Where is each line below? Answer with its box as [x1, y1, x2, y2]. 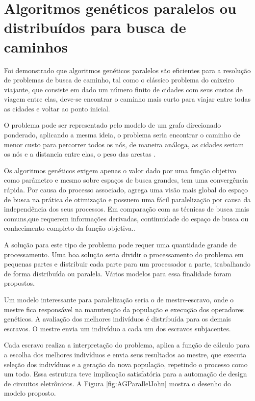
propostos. [4, 278, 35, 288]
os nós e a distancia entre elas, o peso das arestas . [4, 149, 156, 159]
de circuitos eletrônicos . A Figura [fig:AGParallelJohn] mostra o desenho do [4, 378, 231, 388]
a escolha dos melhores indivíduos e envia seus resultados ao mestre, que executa [4, 349, 247, 359]
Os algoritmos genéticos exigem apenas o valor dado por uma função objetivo [4, 165, 236, 175]
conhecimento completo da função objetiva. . [4, 223, 135, 233]
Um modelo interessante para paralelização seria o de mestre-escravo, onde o [4, 294, 234, 304]
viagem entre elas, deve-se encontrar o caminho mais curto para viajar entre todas [4, 94, 251, 104]
